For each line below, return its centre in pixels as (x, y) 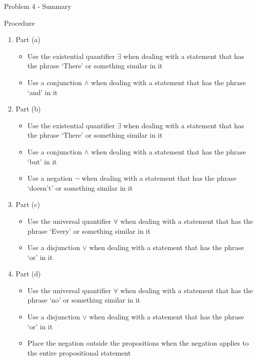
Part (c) (28, 204)
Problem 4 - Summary (38, 6)
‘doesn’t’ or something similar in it (80, 187)
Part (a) (28, 39)
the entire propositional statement (79, 352)
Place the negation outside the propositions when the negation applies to (138, 343)
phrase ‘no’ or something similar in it (84, 300)
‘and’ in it (43, 92)
